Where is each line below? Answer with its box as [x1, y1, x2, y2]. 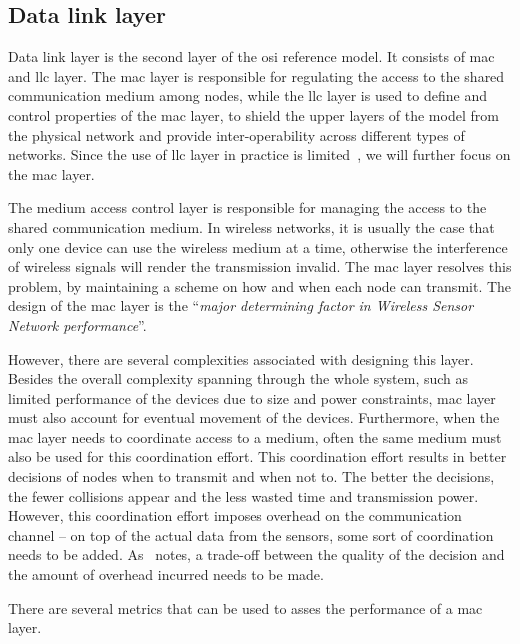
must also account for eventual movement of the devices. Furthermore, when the [8, 407, 500, 428]
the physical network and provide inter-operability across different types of [8, 124, 465, 145]
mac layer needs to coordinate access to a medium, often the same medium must [8, 426, 502, 447]
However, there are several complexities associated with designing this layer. [8, 348, 474, 369]
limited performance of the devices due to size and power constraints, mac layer [8, 387, 496, 408]
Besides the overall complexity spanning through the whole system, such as [8, 368, 469, 389]
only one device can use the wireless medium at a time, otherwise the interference [8, 236, 508, 257]
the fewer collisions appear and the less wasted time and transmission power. [8, 485, 479, 506]
